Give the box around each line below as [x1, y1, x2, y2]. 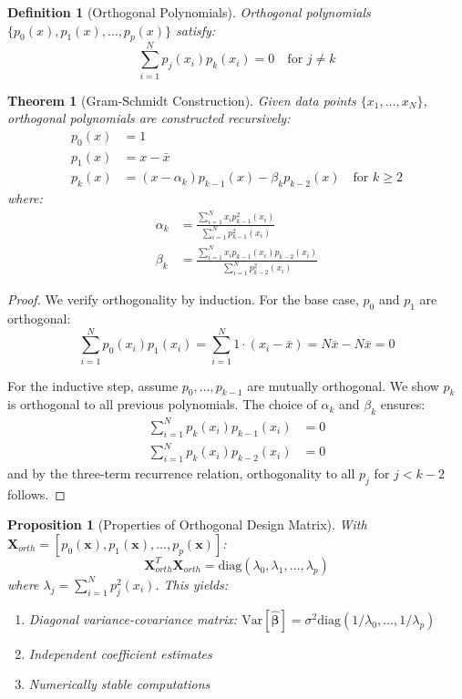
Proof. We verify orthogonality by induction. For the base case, [7, 290, 359, 309]
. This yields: [155, 574, 229, 593]
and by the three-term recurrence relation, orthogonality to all [7, 463, 355, 482]
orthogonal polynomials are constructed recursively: [7, 108, 291, 128]
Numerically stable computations [28, 674, 210, 694]
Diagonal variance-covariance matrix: [28, 609, 238, 628]
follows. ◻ [7, 484, 66, 503]
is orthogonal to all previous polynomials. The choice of [7, 395, 317, 414]
